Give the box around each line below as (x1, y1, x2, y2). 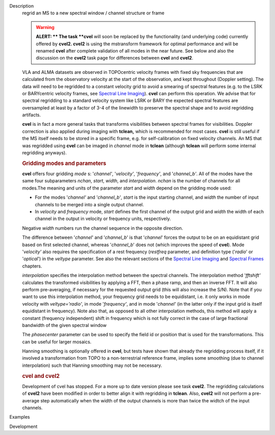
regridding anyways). (22, 150, 67, 156)
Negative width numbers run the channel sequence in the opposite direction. (22, 225, 183, 231)
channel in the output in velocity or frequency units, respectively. (35, 215, 171, 222)
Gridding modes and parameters (22, 159, 106, 167)
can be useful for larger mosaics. (22, 339, 92, 345)
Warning (36, 24, 54, 30)
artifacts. (22, 112, 41, 118)
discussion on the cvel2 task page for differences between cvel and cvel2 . (36, 55, 194, 61)
